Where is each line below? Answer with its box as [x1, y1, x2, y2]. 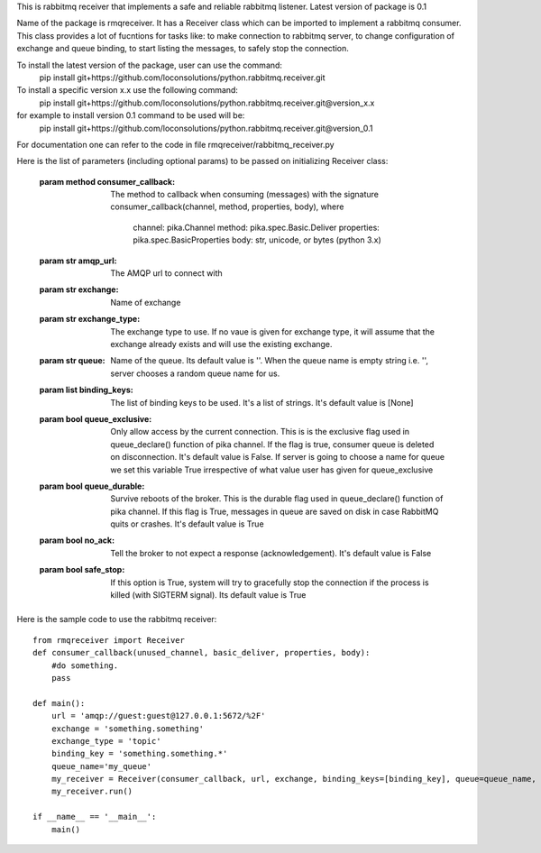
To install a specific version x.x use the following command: [16, 85, 239, 96]
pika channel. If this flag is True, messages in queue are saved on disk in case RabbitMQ [110, 506, 439, 517]
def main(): [32, 698, 86, 708]
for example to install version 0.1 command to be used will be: [16, 110, 245, 121]
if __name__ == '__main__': [32, 812, 157, 822]
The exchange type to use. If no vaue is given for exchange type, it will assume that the [110, 326, 435, 337]
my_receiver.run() [50, 786, 133, 797]
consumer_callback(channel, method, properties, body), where [110, 201, 344, 212]
